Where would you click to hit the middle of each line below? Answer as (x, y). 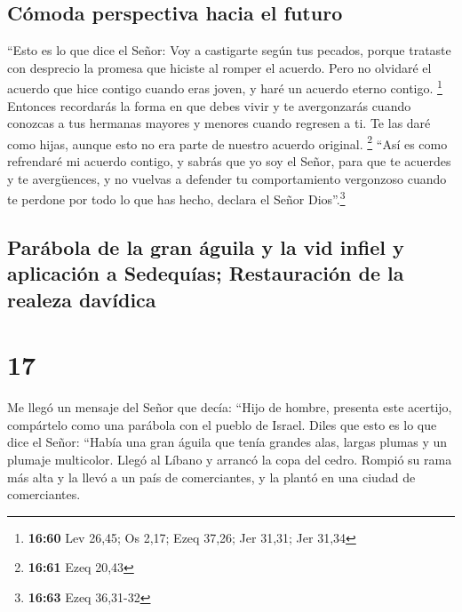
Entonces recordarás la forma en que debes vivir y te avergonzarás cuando (209, 105)
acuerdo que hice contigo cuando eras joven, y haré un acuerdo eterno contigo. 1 (225, 87)
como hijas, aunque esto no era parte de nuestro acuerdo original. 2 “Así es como (227, 142)
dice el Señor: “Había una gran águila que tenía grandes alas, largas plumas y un (227, 442)
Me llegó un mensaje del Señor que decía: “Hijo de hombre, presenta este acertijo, (230, 407)
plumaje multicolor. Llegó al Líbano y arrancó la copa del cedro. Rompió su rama (230, 459)
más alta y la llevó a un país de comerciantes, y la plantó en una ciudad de (211, 477)
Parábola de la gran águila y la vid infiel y (206, 246)
